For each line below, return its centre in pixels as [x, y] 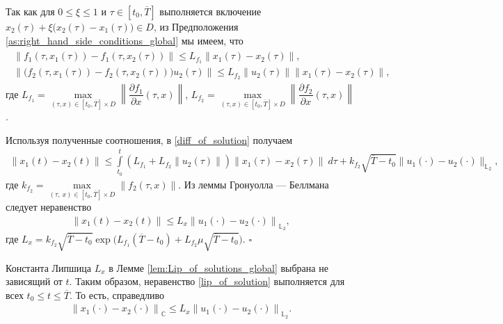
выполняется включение [210, 11]
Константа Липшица [48, 267]
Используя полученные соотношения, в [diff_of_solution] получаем [149, 139]
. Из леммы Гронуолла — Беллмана [254, 184]
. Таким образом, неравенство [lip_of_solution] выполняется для [207, 281]
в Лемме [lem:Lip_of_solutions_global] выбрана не [218, 267]
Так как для [30, 11]
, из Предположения [196, 26]
